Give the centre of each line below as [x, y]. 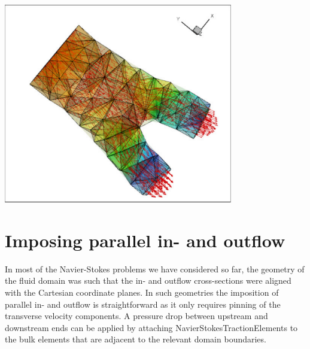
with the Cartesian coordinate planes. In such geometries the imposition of [142, 292]
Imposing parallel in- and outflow [145, 240]
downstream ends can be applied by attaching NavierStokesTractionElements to [151, 327]
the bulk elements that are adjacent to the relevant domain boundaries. [136, 339]
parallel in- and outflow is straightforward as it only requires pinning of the [143, 304]
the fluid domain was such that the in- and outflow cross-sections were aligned [148, 280]
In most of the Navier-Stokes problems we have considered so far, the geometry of [155, 268]
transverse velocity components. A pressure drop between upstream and [136, 316]
